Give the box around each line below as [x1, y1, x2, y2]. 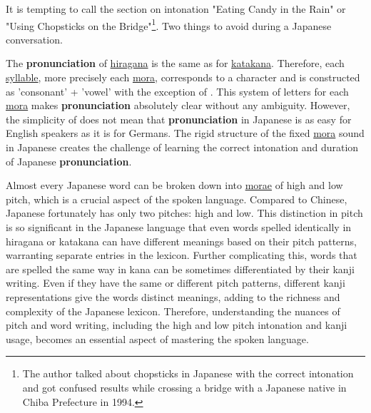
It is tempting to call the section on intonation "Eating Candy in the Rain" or [6, 1, 346, 16]
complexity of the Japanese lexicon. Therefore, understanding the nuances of [6, 303, 340, 318]
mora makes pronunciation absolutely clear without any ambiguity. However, [6, 98, 350, 113]
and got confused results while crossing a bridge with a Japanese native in [22, 379, 347, 394]
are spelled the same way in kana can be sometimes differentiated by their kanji [6, 261, 355, 276]
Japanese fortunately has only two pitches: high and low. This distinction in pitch [6, 205, 363, 220]
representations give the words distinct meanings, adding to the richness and [6, 289, 340, 304]
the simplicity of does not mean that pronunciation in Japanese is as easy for [6, 111, 352, 126]
